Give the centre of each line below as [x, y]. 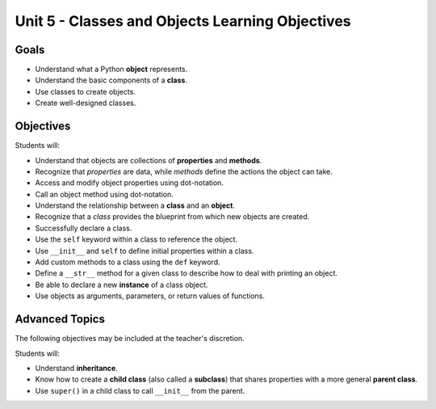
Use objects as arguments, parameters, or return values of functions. [150, 296]
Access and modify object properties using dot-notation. [129, 183]
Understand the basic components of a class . [111, 80]
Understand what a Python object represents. [111, 70]
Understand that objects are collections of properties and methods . [149, 160]
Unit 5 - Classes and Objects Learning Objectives [183, 21]
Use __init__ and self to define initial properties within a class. [145, 251]
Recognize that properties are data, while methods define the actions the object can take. [184, 171]
